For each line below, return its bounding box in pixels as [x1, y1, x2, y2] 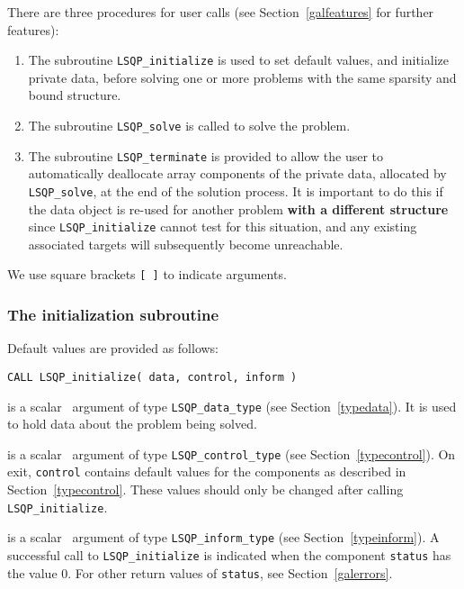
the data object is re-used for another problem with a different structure [28, 199, 449, 218]
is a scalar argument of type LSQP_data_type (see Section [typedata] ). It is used [7, 396, 457, 415]
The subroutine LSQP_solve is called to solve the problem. [28, 116, 351, 135]
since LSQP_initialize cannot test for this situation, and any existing [28, 217, 417, 236]
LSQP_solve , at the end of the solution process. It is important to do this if [28, 181, 443, 200]
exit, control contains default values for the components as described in [7, 462, 406, 481]
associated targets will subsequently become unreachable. [28, 234, 344, 253]
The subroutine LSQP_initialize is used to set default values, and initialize [28, 50, 449, 69]
